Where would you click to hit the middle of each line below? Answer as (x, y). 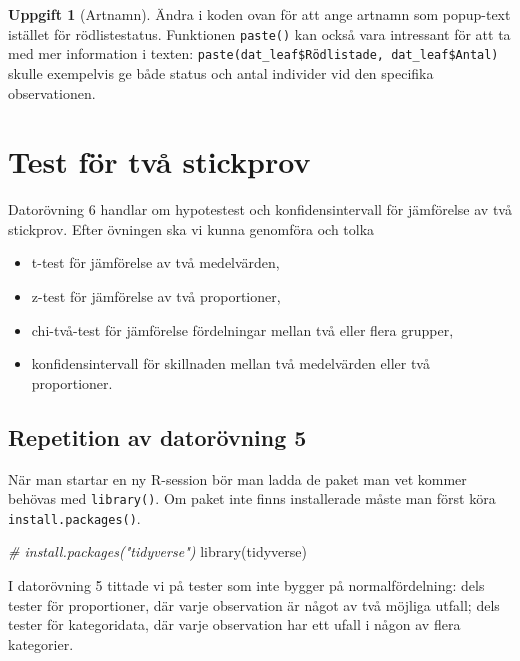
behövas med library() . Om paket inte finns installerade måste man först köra (252, 498)
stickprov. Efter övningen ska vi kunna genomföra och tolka (191, 228)
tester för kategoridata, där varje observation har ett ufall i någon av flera (234, 624)
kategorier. (41, 643)
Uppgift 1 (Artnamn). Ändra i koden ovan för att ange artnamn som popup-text (259, 14)
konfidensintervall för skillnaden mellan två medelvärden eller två (230, 363)
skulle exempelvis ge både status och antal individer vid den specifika (221, 72)
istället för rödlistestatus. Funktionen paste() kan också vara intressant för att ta (259, 33)
